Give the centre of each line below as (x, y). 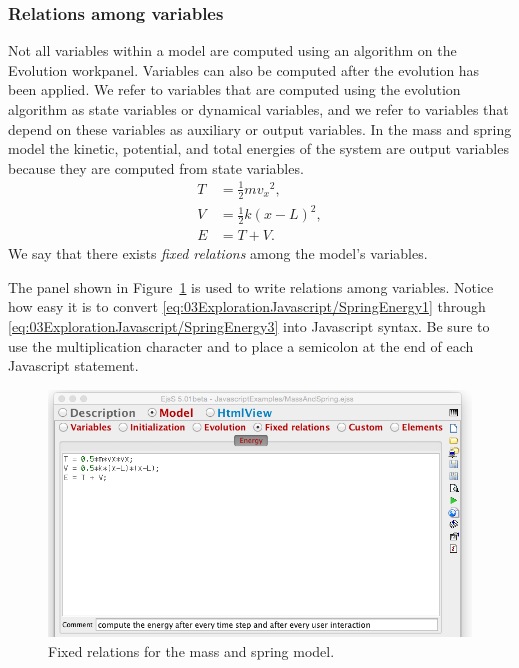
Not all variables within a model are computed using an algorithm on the (232, 50)
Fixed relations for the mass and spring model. (191, 650)
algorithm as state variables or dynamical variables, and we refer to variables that (258, 109)
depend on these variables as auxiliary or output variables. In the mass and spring (260, 128)
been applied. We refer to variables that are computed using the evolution (234, 89)
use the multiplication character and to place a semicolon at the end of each (241, 345)
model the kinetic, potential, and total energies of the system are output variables (258, 148)
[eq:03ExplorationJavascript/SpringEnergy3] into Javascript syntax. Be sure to (249, 325)
